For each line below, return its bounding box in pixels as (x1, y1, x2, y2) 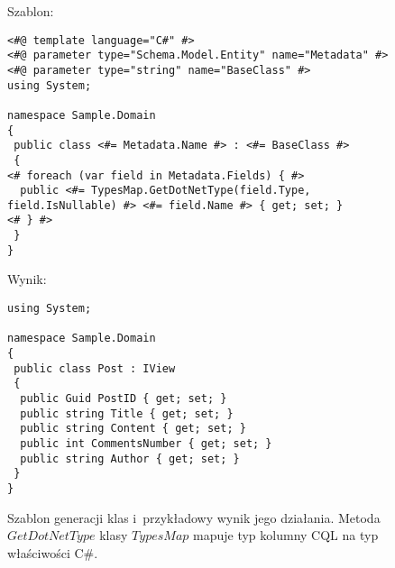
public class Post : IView (14, 362, 176, 375)
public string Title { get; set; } (20, 407, 234, 420)
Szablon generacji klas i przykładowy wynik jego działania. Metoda (7, 508, 381, 527)
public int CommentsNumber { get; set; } (20, 436, 272, 450)
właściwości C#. (7, 543, 98, 562)
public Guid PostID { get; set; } (20, 391, 227, 405)
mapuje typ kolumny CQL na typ (193, 526, 379, 545)
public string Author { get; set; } (20, 452, 240, 465)
